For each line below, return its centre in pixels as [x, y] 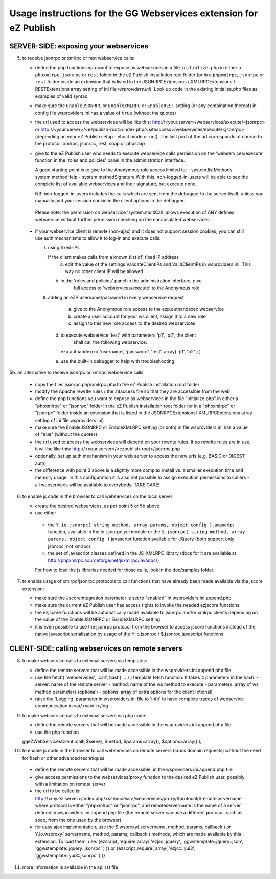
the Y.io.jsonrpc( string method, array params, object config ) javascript [141, 525]
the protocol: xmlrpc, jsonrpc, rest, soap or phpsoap [90, 144]
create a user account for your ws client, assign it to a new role [140, 316]
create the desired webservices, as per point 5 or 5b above [97, 506]
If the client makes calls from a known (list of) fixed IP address [113, 257]
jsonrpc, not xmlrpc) [69, 546]
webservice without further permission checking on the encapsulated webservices [122, 219]
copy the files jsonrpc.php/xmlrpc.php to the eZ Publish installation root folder [117, 384]
